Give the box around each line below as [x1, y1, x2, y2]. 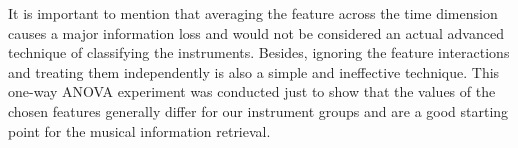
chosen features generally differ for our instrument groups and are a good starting [8, 100, 509, 121]
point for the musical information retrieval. [8, 120, 271, 141]
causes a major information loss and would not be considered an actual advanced [8, 22, 504, 43]
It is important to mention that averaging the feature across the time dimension [8, 3, 498, 23]
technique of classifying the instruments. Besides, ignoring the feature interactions [8, 42, 510, 63]
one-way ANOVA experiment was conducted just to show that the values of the [8, 81, 496, 102]
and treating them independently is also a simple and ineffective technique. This [8, 61, 500, 82]
